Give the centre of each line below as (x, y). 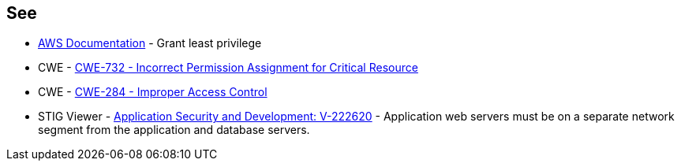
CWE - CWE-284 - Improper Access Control (153, 92)
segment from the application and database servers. (174, 130)
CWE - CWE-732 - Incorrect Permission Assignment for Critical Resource (228, 68)
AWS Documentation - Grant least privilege (150, 43)
